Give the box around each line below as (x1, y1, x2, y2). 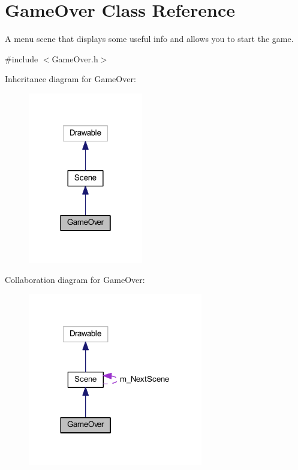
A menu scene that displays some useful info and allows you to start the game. (5, 32, 294, 45)
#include (5, 52, 38, 65)
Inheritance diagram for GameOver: (5, 73, 136, 85)
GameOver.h (52, 52, 98, 65)
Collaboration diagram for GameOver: (5, 273, 145, 286)
